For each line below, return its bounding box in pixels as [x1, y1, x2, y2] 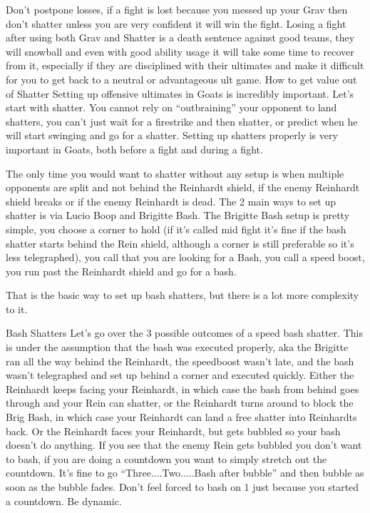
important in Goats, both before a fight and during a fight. [6, 141, 263, 156]
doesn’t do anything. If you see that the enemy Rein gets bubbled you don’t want [6, 437, 362, 452]
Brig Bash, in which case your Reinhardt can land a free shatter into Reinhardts [6, 410, 357, 425]
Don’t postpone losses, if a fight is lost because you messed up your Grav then [6, 2, 348, 16]
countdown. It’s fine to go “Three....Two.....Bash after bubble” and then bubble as [6, 465, 364, 480]
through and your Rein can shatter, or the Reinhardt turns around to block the [6, 395, 354, 410]
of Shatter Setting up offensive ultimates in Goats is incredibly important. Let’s [6, 86, 354, 101]
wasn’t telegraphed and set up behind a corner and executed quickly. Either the [6, 367, 354, 382]
